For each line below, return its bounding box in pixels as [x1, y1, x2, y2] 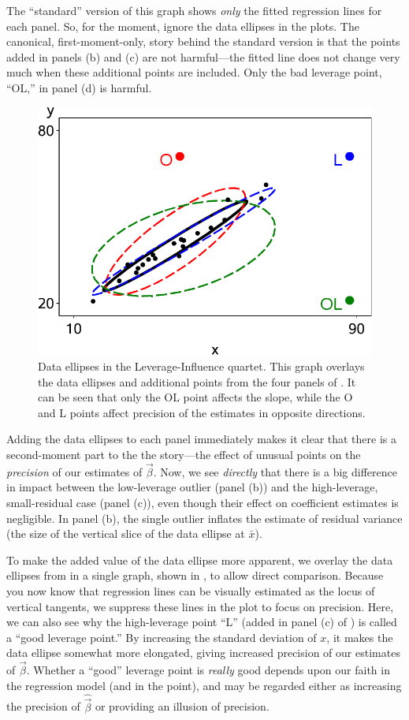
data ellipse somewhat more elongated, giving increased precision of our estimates [6, 644, 400, 661]
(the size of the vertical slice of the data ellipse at [6, 525, 245, 542]
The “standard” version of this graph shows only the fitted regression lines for [6, 2, 382, 18]
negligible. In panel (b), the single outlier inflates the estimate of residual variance [6, 509, 403, 526]
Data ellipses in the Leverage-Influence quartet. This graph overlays [38, 357, 365, 374]
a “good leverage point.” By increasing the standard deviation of [6, 629, 317, 645]
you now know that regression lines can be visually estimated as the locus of [6, 582, 375, 599]
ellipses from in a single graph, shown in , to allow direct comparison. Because [6, 567, 384, 584]
